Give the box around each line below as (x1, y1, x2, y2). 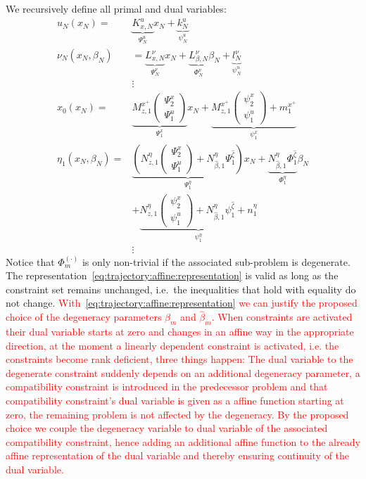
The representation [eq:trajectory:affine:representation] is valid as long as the (6, 268, 339, 283)
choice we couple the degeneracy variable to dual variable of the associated (6, 421, 328, 435)
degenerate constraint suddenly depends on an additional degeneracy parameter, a (6, 365, 360, 380)
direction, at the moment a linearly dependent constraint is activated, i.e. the (6, 338, 339, 352)
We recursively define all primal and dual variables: (6, 1, 227, 15)
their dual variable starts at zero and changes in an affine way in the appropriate (6, 324, 354, 339)
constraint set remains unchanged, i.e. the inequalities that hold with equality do (6, 281, 356, 296)
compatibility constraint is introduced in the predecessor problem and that (6, 379, 328, 394)
